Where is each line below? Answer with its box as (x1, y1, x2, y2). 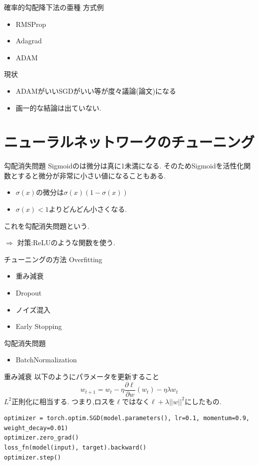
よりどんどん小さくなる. (48, 204, 127, 214)
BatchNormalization (15, 354, 77, 365)
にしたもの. (184, 396, 222, 406)
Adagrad (15, 35, 42, 46)
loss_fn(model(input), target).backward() (4, 444, 147, 452)
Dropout (15, 288, 42, 298)
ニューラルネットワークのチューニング (4, 132, 255, 152)
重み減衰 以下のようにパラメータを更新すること (4, 371, 160, 381)
